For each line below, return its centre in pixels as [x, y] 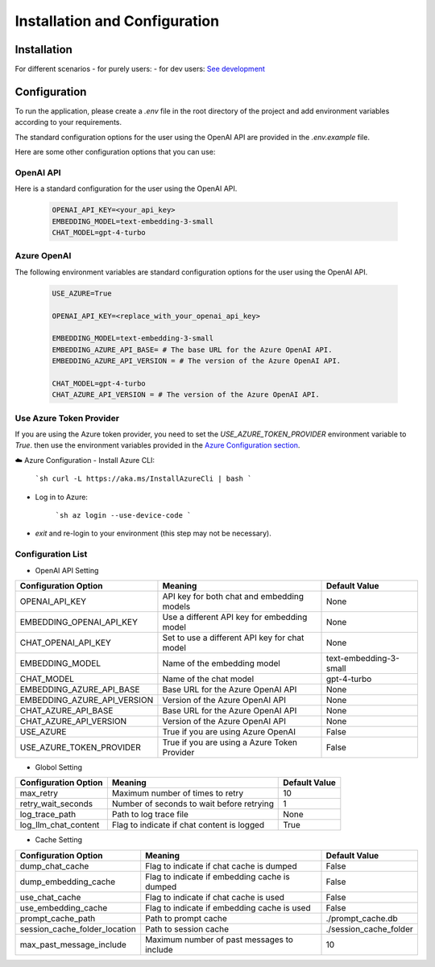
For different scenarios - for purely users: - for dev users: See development [140, 69]
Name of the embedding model [222, 663]
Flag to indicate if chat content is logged [188, 825]
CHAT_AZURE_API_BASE [66, 710]
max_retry [39, 793]
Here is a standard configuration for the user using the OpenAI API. [126, 188]
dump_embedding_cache [68, 882]
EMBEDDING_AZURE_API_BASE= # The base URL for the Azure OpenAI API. [192, 349]
